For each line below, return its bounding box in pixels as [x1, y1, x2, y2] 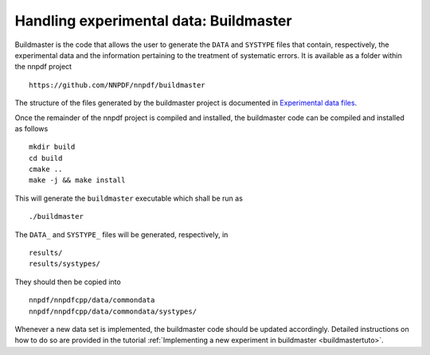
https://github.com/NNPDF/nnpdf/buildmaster [29, 80, 206, 89]
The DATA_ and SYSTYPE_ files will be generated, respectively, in [14, 229, 229, 239]
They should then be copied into [14, 277, 121, 287]
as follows [14, 123, 49, 133]
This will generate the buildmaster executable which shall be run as [14, 193, 243, 203]
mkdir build [29, 142, 76, 151]
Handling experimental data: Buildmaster [14, 12, 292, 29]
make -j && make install [29, 176, 126, 185]
